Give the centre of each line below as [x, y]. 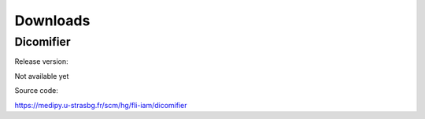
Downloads [52, 20]
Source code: [36, 91]
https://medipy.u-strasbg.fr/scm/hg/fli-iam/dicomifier [101, 105]
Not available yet [42, 76]
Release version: [41, 61]
